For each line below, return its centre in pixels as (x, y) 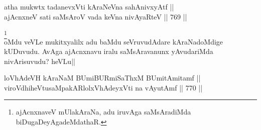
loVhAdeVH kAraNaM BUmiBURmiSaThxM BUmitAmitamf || (102, 78)
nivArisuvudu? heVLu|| (40, 61)
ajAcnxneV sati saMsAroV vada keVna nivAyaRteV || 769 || (96, 16)
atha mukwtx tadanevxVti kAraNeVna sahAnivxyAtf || (89, 6)
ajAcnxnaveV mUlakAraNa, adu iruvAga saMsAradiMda (103, 112)
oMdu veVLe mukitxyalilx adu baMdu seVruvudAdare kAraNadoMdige (114, 41)
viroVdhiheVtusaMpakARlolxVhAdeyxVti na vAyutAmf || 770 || (103, 87)
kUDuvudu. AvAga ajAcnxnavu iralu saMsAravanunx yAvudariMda (109, 51)
